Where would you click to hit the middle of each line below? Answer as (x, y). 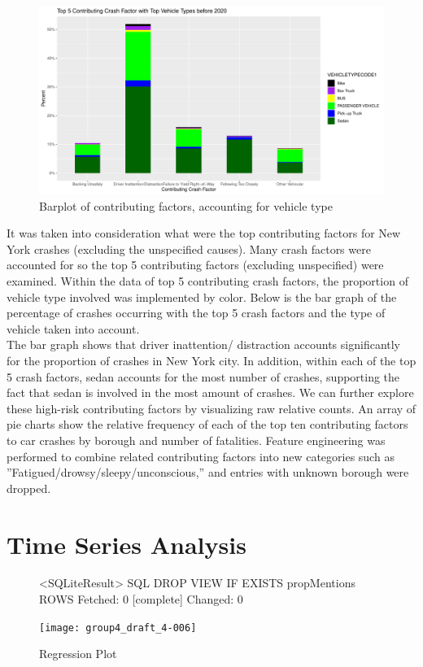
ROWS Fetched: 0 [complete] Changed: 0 (141, 599)
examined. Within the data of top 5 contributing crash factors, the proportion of (207, 281)
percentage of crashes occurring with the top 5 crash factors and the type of (196, 313)
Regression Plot (78, 654)
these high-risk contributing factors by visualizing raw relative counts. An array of (211, 408)
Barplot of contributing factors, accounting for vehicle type (186, 205)
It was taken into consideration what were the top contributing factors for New (204, 233)
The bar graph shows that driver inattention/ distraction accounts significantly (204, 344)
